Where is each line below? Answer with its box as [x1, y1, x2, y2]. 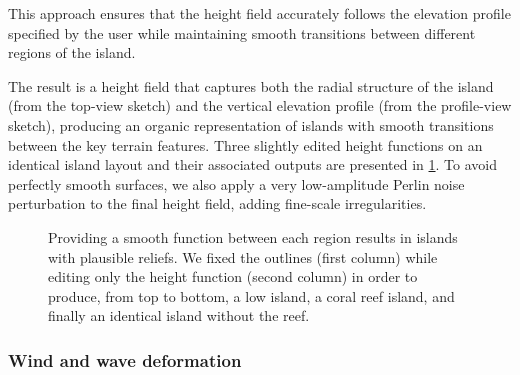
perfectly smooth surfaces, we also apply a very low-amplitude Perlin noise [8, 173, 465, 194]
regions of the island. [8, 42, 136, 63]
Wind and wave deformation [8, 347, 242, 372]
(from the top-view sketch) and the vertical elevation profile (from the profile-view [8, 95, 512, 116]
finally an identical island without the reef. [48, 305, 310, 326]
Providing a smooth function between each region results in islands [48, 226, 458, 247]
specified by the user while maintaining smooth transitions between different [8, 22, 476, 43]
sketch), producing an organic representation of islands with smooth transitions [8, 114, 494, 135]
